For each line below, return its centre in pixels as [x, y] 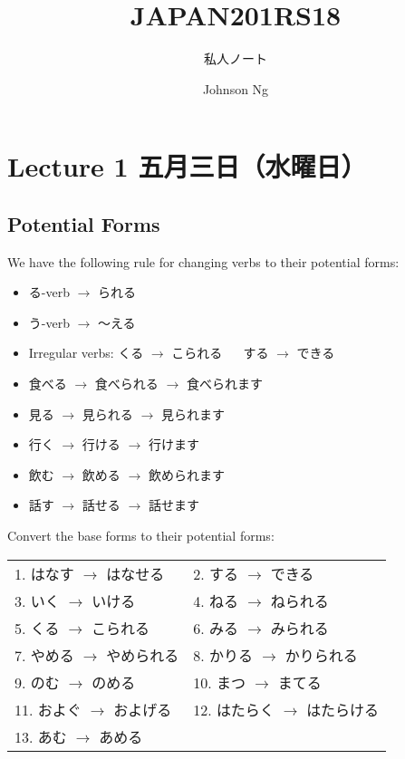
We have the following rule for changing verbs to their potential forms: [203, 261]
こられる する [220, 353]
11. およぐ [48, 709]
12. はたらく [234, 709]
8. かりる [223, 655]
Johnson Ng [236, 88]
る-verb [49, 292]
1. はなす [44, 573]
